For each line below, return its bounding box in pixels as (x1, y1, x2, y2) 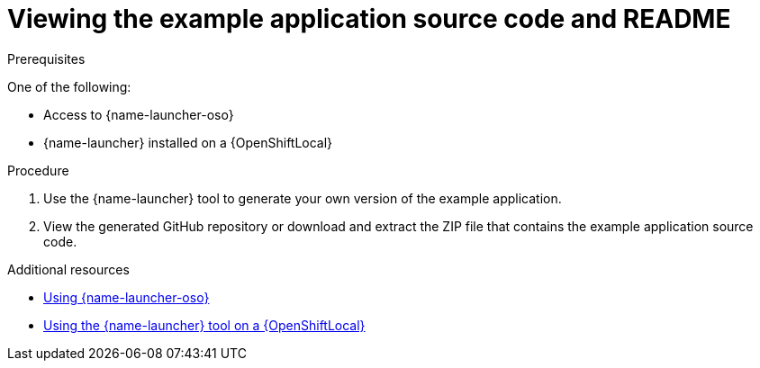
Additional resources (7, 261, 130, 277)
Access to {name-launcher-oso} (43, 106, 234, 122)
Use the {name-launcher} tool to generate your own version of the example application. (43, 190, 562, 206)
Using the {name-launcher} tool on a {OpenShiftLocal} (43, 317, 366, 333)
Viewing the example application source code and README (7, 4, 731, 34)
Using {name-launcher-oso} (43, 289, 210, 305)
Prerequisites (7, 50, 86, 67)
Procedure (7, 162, 69, 178)
